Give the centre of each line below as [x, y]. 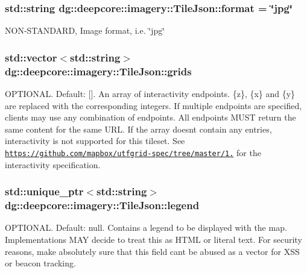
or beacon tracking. [40, 263]
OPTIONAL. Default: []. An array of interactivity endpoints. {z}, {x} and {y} [150, 93]
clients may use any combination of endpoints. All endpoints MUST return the [150, 117]
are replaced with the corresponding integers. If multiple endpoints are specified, [153, 105]
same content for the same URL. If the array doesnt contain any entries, [138, 129]
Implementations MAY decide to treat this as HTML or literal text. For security [153, 239]
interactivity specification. [53, 164]
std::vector [31, 57]
